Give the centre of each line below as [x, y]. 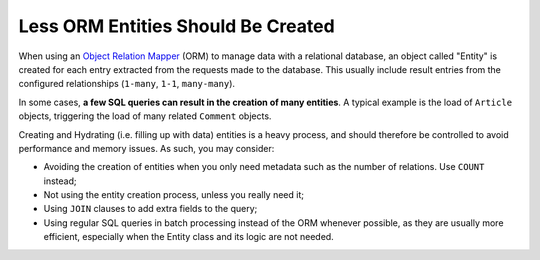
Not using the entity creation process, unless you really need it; [174, 195]
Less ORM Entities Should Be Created [176, 26]
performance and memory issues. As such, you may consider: [146, 148]
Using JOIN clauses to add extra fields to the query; [150, 209]
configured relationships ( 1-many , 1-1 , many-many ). [126, 84]
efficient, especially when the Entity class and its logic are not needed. [188, 237]
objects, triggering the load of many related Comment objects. [145, 116]
